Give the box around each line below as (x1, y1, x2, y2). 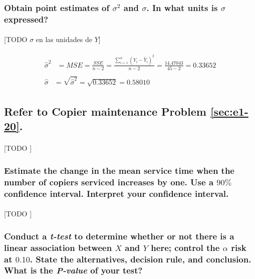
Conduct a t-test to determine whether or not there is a (4, 229, 234, 242)
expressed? (4, 13, 49, 25)
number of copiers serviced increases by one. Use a (4, 175, 214, 188)
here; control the (151, 241, 220, 253)
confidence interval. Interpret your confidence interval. (4, 187, 229, 199)
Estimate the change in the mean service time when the (4, 164, 234, 176)
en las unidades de (36, 34, 92, 45)
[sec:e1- (210, 103, 248, 119)
